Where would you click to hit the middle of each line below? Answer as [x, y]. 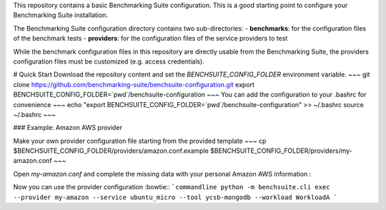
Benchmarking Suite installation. [61, 15]
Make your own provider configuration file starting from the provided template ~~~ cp [140, 141]
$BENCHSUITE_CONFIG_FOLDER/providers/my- [281, 151]
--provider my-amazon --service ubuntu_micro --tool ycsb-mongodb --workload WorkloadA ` [175, 197]
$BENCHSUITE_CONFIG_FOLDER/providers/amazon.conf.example [111, 151]
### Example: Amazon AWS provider [68, 128]
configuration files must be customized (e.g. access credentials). [109, 61]
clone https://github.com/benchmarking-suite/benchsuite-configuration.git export [134, 84]
